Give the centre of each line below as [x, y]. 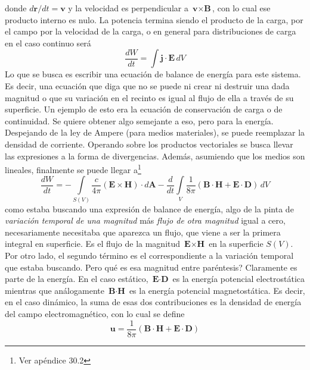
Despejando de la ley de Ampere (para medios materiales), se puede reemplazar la [155, 132]
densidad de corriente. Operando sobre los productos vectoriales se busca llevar [149, 144]
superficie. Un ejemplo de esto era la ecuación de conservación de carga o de [144, 109]
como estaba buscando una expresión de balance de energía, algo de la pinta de [149, 208]
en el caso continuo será [48, 43]
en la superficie [236, 244]
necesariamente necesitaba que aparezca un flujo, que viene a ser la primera [143, 232]
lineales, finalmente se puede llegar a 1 [73, 169]
